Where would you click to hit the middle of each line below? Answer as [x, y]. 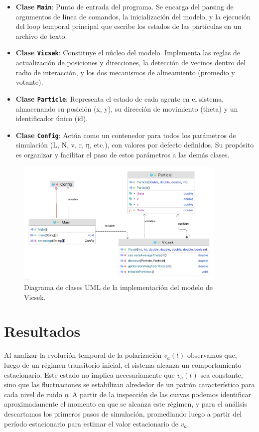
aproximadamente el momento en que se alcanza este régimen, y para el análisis [126, 404]
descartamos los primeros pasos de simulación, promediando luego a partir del [123, 413]
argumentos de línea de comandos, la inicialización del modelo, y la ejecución [133, 16]
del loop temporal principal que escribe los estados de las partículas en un [129, 26]
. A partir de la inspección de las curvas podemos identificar [159, 394]
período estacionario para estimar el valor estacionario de [91, 423]
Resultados [42, 331]
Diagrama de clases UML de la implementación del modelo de [118, 287]
